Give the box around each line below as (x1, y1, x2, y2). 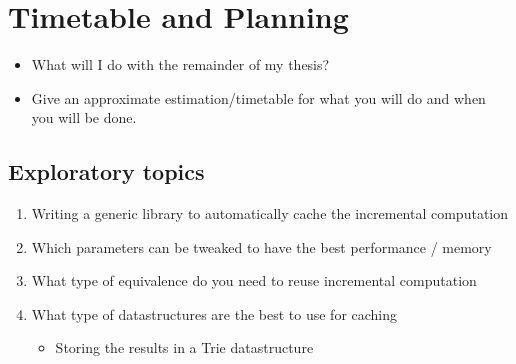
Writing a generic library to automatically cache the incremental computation (31, 203, 509, 224)
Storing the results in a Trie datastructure (55, 337, 314, 358)
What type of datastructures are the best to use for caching (31, 303, 398, 324)
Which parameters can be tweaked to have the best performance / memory (31, 236, 492, 257)
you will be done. (31, 107, 137, 128)
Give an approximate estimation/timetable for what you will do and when (31, 87, 486, 108)
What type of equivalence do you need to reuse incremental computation (31, 270, 477, 291)
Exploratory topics (8, 156, 205, 187)
